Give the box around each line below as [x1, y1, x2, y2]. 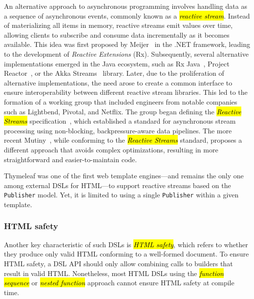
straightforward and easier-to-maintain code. [4, 154, 137, 164]
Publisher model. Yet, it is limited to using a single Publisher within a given [4, 190, 239, 200]
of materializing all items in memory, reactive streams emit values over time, [4, 20, 233, 30]
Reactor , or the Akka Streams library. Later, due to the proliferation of [4, 68, 224, 78]
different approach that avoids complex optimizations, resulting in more [4, 144, 218, 154]
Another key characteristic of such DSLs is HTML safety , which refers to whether [4, 239, 248, 249]
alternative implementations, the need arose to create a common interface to [4, 77, 233, 87]
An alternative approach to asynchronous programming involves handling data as [4, 1, 247, 11]
